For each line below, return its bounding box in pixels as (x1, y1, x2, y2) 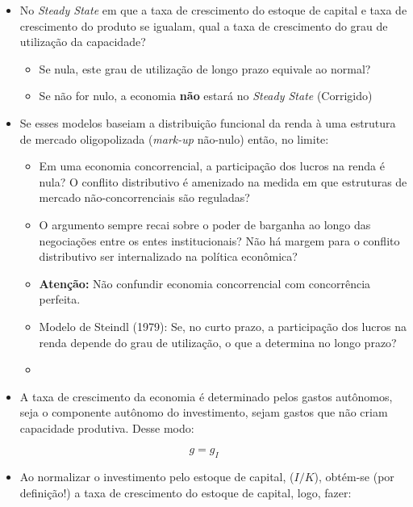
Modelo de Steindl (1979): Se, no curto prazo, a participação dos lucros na (39, 317, 407, 334)
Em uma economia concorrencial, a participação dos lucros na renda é (39, 157, 385, 174)
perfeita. (39, 291, 81, 308)
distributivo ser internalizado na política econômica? (39, 248, 298, 265)
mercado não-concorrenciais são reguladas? (39, 189, 250, 206)
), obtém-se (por (314, 468, 394, 485)
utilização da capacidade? (19, 33, 146, 50)
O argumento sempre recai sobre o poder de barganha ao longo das (39, 216, 371, 233)
